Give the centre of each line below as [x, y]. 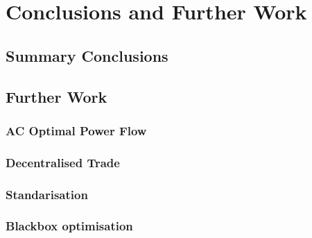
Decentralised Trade [63, 162]
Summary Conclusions [87, 55]
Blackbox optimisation [69, 226]
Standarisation [47, 194]
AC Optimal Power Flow [76, 130]
